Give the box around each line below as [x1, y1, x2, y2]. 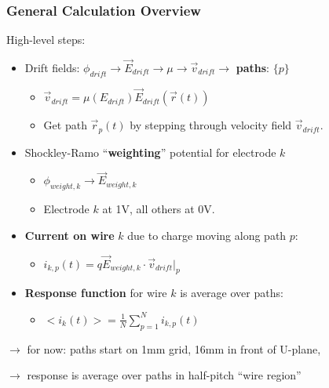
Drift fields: [24, 60, 80, 76]
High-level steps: [6, 31, 86, 48]
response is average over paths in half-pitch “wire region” [27, 367, 302, 383]
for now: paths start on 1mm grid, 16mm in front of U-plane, [27, 340, 321, 357]
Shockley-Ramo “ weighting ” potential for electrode [24, 143, 276, 160]
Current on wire [24, 227, 115, 243]
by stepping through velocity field [130, 117, 292, 133]
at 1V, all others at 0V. [102, 201, 215, 217]
